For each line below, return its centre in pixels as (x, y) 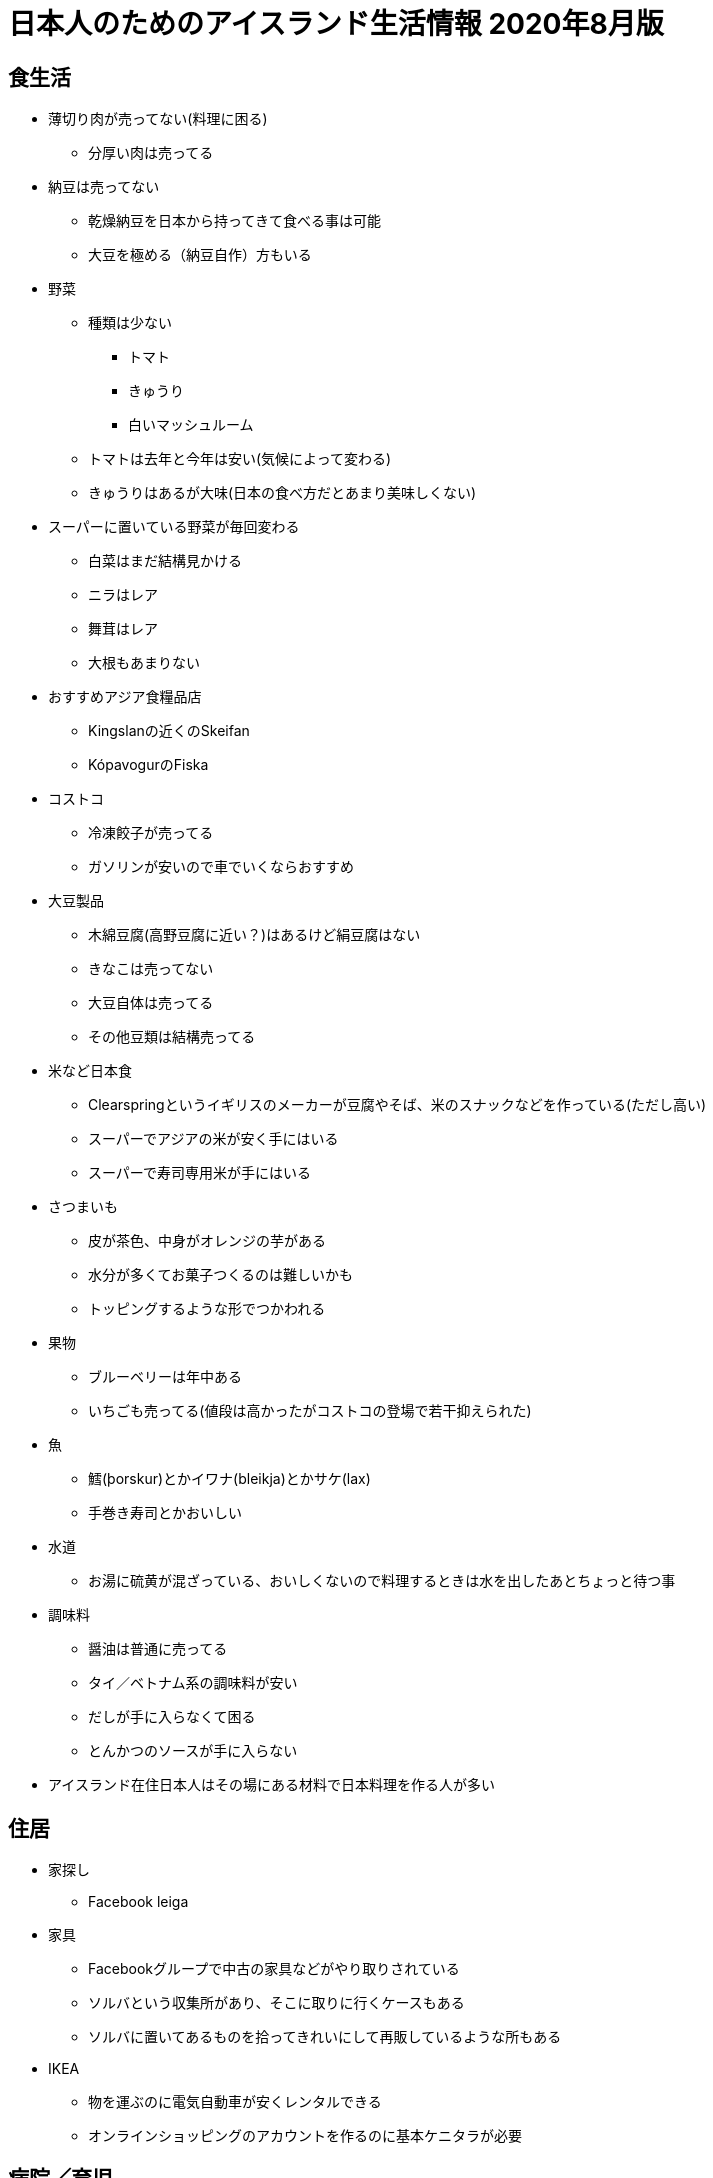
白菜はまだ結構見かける (165, 561)
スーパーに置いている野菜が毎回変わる (174, 527)
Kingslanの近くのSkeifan (169, 731)
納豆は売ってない (104, 187)
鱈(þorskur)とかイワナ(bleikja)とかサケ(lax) (229, 1479)
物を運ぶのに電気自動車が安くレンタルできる (235, 2102)
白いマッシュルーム (191, 425)
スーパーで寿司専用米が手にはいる (200, 1173)
